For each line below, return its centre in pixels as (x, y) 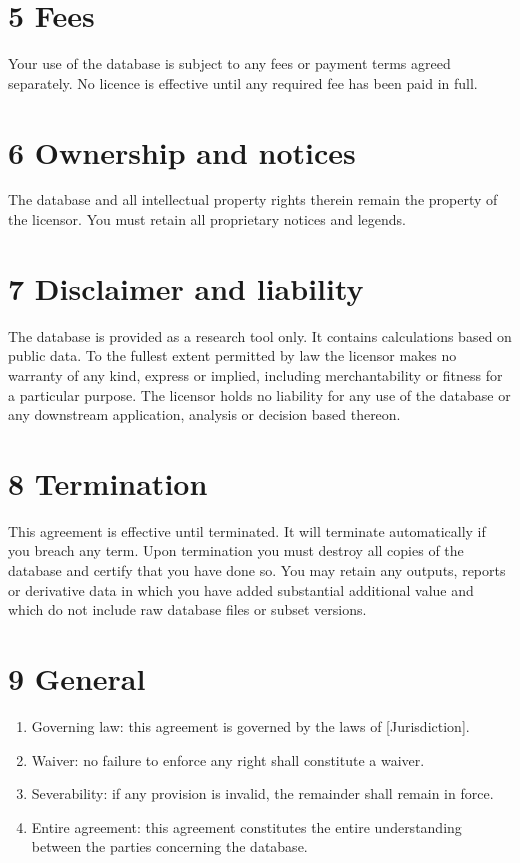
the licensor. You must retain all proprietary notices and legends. (207, 219)
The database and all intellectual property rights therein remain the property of (253, 199)
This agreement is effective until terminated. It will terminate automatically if (247, 530)
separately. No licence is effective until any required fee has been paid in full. (243, 82)
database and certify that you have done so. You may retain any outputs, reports (257, 570)
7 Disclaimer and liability (186, 287)
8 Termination (108, 482)
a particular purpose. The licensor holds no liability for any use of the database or (259, 394)
